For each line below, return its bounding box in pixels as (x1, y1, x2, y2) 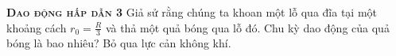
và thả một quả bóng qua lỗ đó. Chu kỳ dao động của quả (105, 19, 390, 35)
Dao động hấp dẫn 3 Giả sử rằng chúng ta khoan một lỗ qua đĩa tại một (6, 4, 377, 20)
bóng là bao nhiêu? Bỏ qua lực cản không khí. (6, 35, 231, 51)
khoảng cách (6, 19, 67, 35)
